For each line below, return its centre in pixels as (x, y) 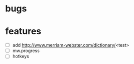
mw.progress (26, 51)
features (23, 32)
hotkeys (21, 56)
